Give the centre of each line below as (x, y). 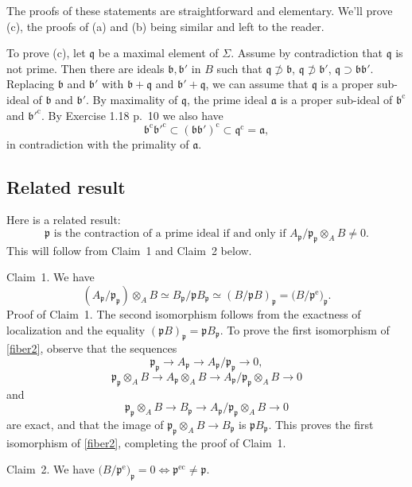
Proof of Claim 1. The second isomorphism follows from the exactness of (184, 314)
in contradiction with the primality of (98, 143)
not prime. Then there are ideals (86, 68)
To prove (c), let (46, 53)
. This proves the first (321, 424)
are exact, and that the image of (85, 424)
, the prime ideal (227, 99)
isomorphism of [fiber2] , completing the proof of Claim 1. (146, 442)
